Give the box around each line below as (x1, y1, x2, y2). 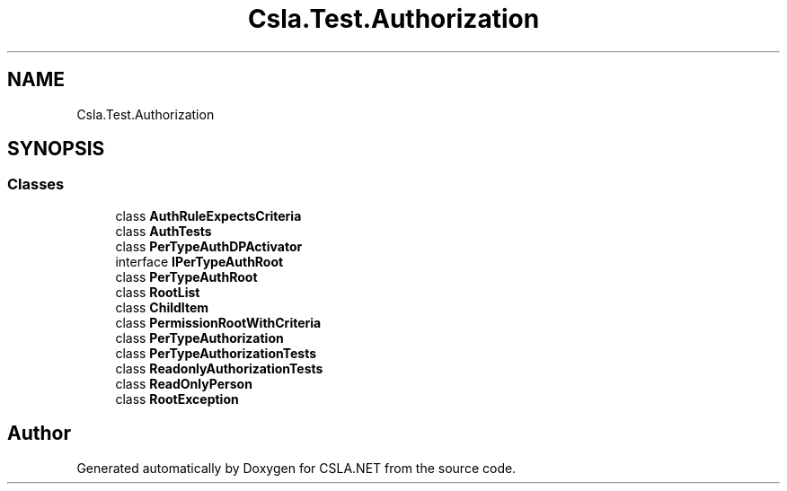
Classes (7, 175, 65, 194)
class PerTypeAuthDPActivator (115, 238, 303, 254)
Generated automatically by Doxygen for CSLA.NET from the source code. (76, 460, 517, 476)
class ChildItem (115, 299, 209, 315)
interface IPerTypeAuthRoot (115, 253, 284, 269)
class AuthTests (115, 223, 212, 239)
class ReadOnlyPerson (115, 375, 252, 391)
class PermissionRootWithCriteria (115, 314, 322, 330)
